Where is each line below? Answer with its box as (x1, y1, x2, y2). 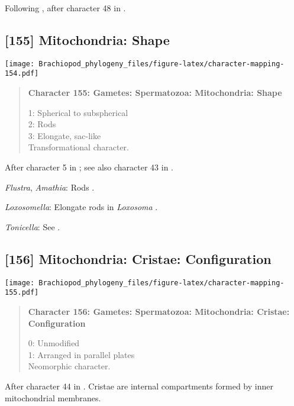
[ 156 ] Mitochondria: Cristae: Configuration (5, 249, 272, 268)
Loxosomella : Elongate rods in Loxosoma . (5, 201, 158, 213)
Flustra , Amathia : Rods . (5, 181, 95, 193)
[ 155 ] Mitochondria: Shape (5, 30, 170, 49)
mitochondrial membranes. (5, 391, 101, 404)
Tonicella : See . (5, 220, 60, 233)
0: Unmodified (28, 337, 80, 349)
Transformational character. (28, 141, 129, 153)
